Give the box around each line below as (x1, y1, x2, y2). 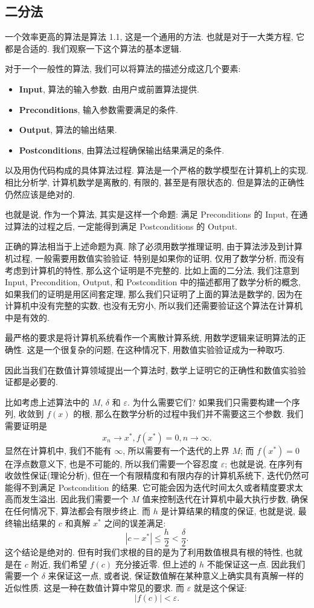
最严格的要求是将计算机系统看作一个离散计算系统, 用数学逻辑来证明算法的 (5, 331, 298, 344)
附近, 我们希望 (31, 557, 87, 570)
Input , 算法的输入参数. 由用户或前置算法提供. (19, 82, 199, 95)
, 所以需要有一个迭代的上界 (123, 444, 229, 456)
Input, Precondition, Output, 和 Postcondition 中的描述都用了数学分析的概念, (5, 276, 301, 288)
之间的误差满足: (104, 516, 166, 529)
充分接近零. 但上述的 (115, 557, 197, 570)
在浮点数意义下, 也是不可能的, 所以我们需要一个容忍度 (5, 457, 219, 470)
